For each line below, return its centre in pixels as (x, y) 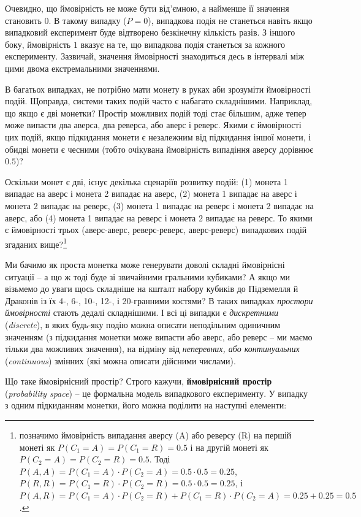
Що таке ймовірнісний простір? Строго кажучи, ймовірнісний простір (139, 381)
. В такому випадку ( (88, 20)
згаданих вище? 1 (36, 243)
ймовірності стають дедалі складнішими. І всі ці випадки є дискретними (142, 312)
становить (23, 20)
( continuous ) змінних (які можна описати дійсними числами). (120, 360)
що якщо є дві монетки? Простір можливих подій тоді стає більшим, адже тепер (156, 113)
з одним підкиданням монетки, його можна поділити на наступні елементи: (146, 405)
